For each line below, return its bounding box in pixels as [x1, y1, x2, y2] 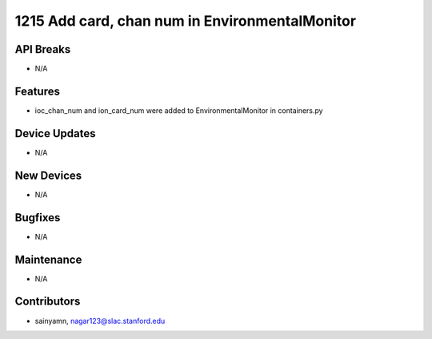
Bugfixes [14, 211, 61, 224]
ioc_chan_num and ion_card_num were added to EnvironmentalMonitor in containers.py [34, 105, 323, 115]
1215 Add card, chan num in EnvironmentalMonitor [14, 12, 356, 30]
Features [14, 84, 60, 98]
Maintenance [14, 252, 82, 266]
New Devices [14, 168, 82, 182]
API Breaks [14, 42, 71, 56]
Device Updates [14, 127, 96, 140]
